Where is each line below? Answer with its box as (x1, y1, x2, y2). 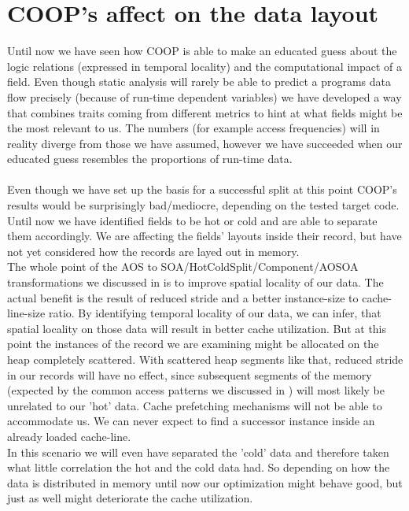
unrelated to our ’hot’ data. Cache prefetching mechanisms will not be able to (7, 397, 382, 413)
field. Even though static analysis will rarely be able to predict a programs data (7, 73, 391, 90)
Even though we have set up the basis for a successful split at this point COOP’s (7, 181, 397, 198)
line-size (7, 305, 46, 321)
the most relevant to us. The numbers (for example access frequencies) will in (7, 120, 380, 136)
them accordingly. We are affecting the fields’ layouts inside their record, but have (7, 228, 402, 244)
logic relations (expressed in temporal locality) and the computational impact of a (7, 57, 403, 74)
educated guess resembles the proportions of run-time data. (7, 150, 293, 167)
